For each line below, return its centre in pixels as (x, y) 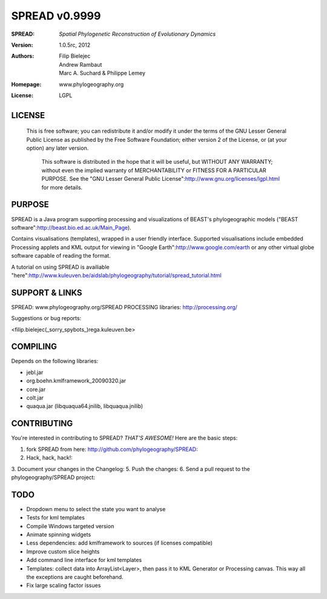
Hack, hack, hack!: (49, 458)
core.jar (36, 389)
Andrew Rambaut (81, 64)
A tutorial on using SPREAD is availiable (60, 267)
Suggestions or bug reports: (46, 318)
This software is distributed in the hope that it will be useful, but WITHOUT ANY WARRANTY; (157, 162)
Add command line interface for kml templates (84, 560)
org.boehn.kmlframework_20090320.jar (76, 381)
